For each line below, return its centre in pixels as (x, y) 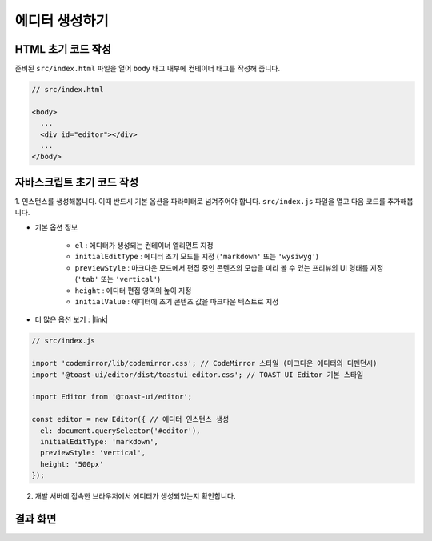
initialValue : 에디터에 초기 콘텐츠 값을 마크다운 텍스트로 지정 (177, 302)
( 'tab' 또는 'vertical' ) (118, 279)
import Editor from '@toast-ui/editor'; (112, 397)
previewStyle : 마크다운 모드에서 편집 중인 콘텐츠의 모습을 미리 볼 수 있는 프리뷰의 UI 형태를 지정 (229, 267)
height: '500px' (72, 464)
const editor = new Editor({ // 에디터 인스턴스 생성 (130, 419)
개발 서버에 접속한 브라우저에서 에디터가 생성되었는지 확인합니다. (135, 496)
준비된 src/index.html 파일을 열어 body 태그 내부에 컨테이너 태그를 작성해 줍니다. (148, 69)
